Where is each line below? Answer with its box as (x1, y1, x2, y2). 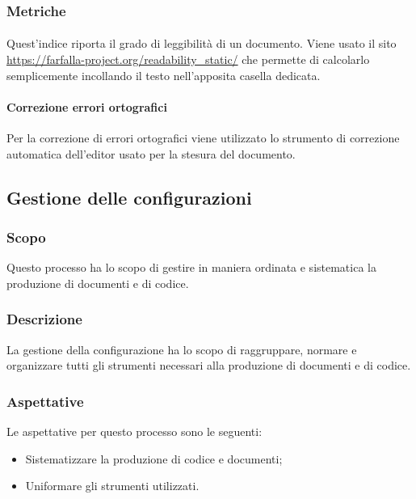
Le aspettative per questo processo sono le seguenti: (6, 423, 263, 440)
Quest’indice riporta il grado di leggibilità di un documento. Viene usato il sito (6, 35, 397, 52)
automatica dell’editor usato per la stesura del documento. (6, 145, 296, 162)
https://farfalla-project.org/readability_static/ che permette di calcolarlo (6, 51, 370, 68)
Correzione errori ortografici (6, 98, 167, 115)
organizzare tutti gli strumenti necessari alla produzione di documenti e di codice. (6, 357, 411, 374)
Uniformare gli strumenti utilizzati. (25, 477, 200, 494)
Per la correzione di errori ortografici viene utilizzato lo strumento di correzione (6, 129, 400, 146)
